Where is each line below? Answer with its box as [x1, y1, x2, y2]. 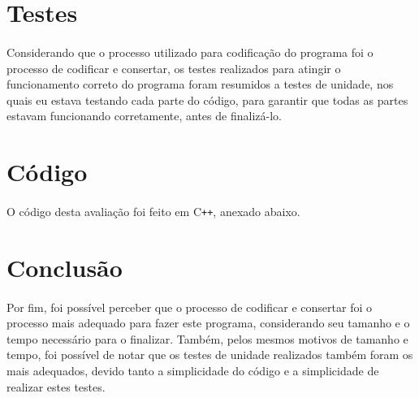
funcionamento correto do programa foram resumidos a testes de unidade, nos [6, 76, 394, 93]
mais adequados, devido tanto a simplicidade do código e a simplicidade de [6, 361, 379, 379]
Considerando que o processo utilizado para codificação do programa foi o [6, 43, 374, 60]
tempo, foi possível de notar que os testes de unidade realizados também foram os [6, 346, 413, 363]
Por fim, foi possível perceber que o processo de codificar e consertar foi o [6, 298, 372, 315]
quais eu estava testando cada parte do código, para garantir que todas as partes [6, 91, 408, 108]
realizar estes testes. [6, 378, 106, 395]
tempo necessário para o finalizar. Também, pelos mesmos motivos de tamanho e [6, 330, 408, 347]
